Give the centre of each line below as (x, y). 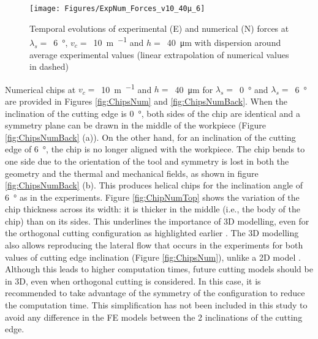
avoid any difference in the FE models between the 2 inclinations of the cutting (154, 317)
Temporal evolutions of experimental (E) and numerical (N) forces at (159, 28)
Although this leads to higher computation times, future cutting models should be (159, 269)
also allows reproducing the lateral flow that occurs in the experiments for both (154, 245)
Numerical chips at (40, 89)
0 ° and (254, 89)
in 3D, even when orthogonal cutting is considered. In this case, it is (133, 281)
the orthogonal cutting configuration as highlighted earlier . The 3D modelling (152, 233)
